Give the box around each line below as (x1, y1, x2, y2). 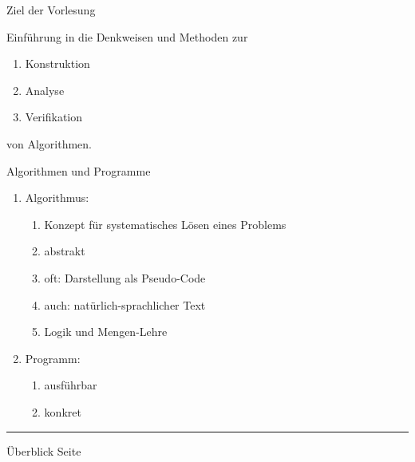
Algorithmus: (25, 189, 89, 206)
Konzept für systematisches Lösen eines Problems (44, 215, 287, 232)
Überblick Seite (6, 442, 81, 459)
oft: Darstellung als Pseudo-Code (44, 269, 206, 286)
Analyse (25, 81, 65, 98)
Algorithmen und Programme (6, 162, 151, 179)
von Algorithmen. (6, 135, 93, 152)
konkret (44, 403, 81, 420)
